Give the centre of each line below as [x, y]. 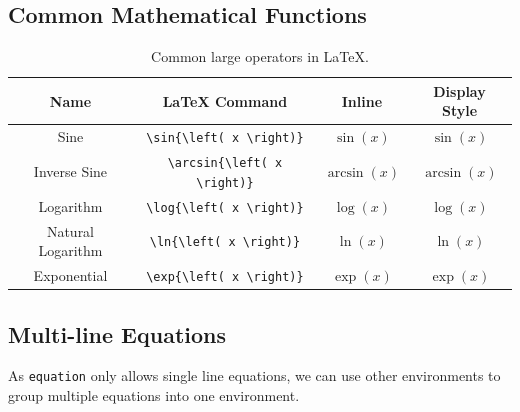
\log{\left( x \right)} [225, 207]
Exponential [70, 275]
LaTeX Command [225, 100]
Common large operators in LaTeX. [260, 56]
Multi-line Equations [117, 333]
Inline [362, 100]
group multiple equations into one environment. [154, 395]
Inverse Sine [70, 171]
